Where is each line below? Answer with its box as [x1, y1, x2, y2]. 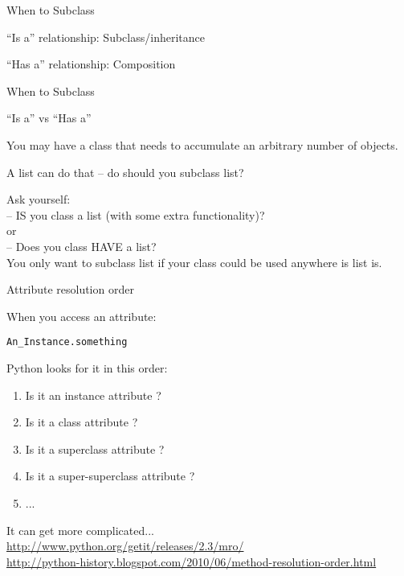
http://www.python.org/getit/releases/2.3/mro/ [6, 537, 244, 554]
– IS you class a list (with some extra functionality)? [6, 206, 265, 223]
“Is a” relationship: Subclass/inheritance [6, 28, 205, 45]
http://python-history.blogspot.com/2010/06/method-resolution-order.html [6, 553, 377, 570]
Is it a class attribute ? [25, 413, 138, 430]
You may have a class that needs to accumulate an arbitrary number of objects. [6, 136, 398, 153]
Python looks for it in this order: [6, 359, 168, 376]
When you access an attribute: [6, 307, 157, 324]
